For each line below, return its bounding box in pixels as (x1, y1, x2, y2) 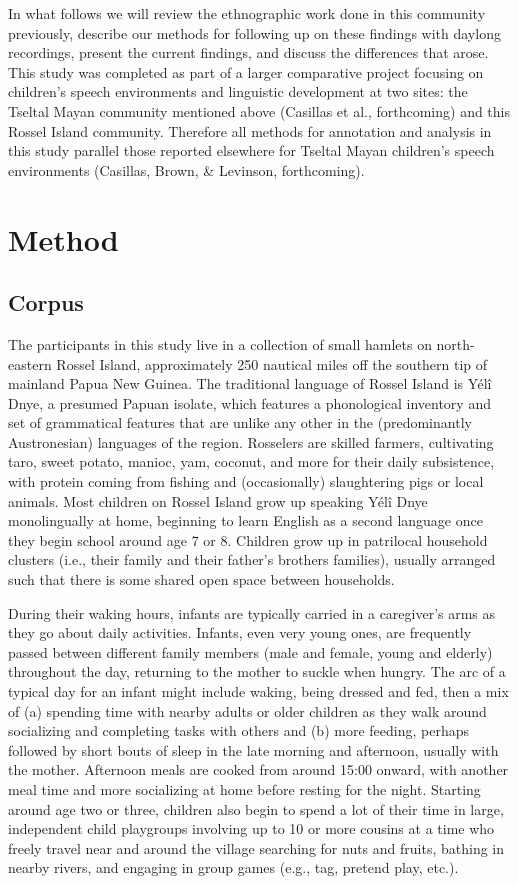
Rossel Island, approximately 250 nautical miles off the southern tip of (56, 353, 488, 374)
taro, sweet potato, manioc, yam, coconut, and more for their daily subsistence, (8, 451, 495, 472)
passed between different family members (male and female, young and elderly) (8, 641, 493, 662)
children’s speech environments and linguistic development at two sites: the (8, 81, 468, 102)
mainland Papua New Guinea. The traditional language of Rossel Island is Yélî (8, 373, 492, 394)
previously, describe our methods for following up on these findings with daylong (8, 22, 501, 43)
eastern (8, 353, 52, 374)
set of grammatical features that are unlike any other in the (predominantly (8, 412, 472, 433)
